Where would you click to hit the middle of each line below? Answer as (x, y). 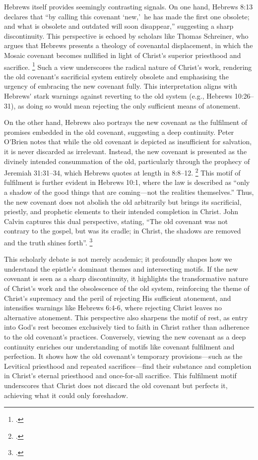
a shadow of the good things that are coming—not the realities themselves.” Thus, (129, 192)
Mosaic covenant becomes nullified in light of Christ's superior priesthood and (123, 55)
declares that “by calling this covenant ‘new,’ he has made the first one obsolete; (127, 16)
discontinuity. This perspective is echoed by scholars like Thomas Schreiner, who (126, 35)
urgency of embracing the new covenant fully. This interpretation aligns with (121, 86)
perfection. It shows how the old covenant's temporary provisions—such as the (123, 356)
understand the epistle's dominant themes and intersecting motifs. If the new (121, 268)
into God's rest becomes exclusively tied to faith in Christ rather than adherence (127, 327)
